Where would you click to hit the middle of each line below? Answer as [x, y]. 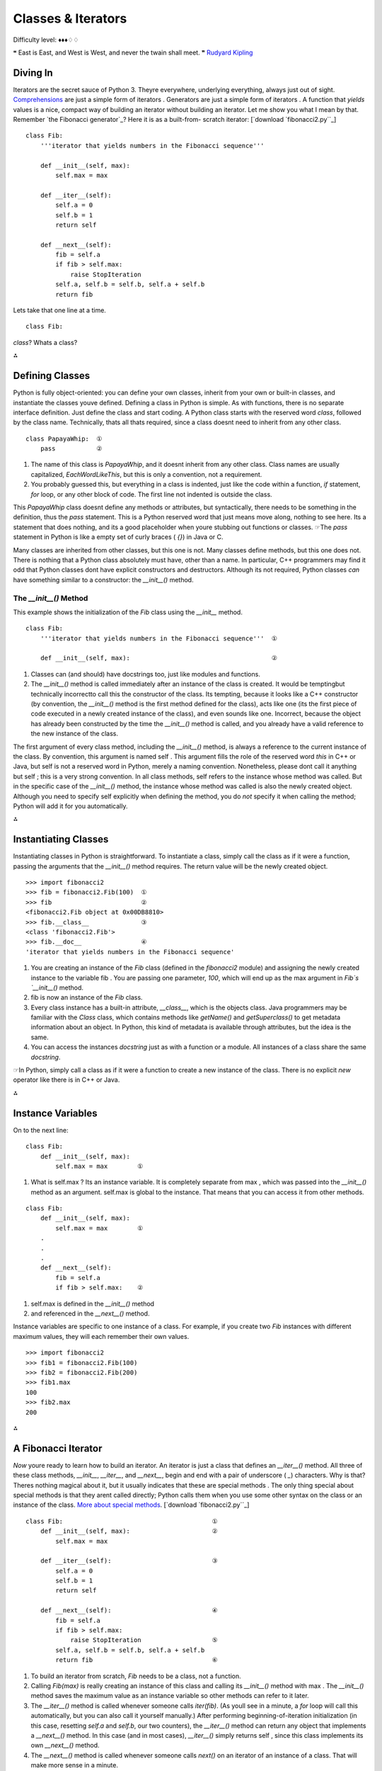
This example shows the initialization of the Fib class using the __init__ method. [128, 612]
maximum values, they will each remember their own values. [101, 1336]
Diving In [33, 73]
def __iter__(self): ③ [129, 1561]
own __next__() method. [65, 1745]
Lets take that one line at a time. [59, 310]
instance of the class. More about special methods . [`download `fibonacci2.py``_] [131, 1505]
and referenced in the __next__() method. [90, 1313]
